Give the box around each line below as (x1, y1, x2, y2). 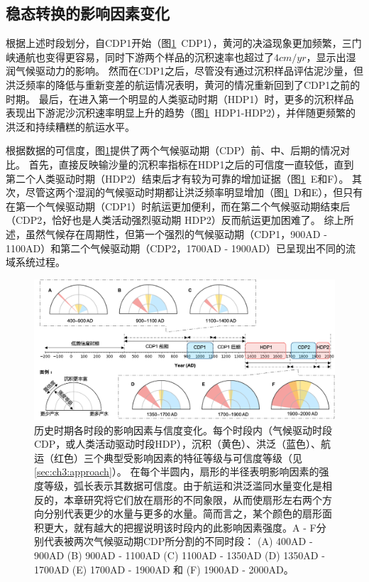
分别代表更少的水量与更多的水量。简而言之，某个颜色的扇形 (43, 506, 322, 521)
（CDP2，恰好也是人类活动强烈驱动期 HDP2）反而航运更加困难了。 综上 (6, 212, 344, 227)
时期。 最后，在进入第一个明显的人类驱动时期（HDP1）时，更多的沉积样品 (6, 91, 354, 106)
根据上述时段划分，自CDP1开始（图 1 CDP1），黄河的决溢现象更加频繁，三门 (6, 36, 362, 50)
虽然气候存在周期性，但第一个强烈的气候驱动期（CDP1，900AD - (25, 226, 327, 241)
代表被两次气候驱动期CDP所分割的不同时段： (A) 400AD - (43, 534, 313, 549)
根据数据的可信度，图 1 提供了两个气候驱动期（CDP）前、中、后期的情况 (6, 143, 341, 158)
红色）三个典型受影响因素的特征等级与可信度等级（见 (53, 450, 302, 465)
